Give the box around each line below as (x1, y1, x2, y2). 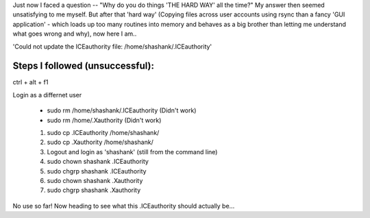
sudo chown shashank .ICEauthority (47, 158, 149, 166)
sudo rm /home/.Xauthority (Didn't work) (47, 116, 162, 124)
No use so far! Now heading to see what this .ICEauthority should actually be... (12, 202, 235, 210)
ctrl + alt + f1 (12, 78, 49, 86)
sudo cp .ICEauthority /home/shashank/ (47, 129, 160, 137)
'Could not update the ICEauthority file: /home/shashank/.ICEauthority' (12, 42, 212, 51)
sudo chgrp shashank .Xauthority (47, 186, 141, 195)
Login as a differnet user (12, 90, 82, 99)
